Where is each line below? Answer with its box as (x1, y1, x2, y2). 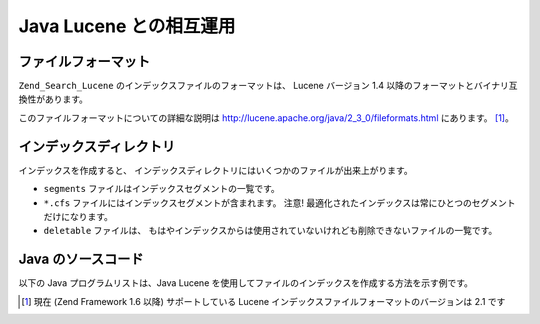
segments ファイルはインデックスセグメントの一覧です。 (43, 183, 280, 195)
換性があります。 (18, 93, 89, 105)
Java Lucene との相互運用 (18, 15, 236, 37)
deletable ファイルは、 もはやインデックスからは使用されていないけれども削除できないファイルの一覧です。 (43, 225, 498, 237)
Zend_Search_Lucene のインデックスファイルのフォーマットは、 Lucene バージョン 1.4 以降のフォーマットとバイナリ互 (18, 80, 518, 92)
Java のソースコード (18, 251, 144, 268)
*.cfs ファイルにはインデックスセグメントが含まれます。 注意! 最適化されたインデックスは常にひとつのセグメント (43, 196, 516, 209)
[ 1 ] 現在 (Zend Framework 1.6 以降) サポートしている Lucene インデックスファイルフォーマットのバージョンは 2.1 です (21, 295, 506, 307)
